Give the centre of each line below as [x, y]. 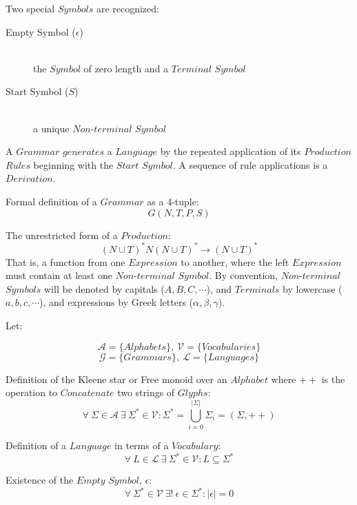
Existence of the [40, 480]
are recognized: [127, 8]
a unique [51, 128]
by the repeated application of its [231, 151]
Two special [30, 8]
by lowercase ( [313, 288]
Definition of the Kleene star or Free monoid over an [116, 379]
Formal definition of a [51, 201]
